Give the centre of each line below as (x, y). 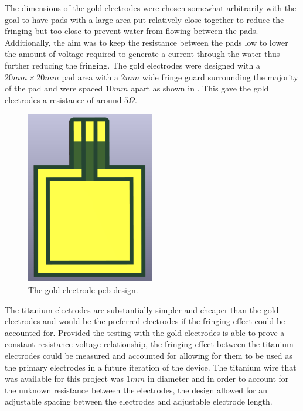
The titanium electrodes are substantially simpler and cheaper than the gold (142, 309)
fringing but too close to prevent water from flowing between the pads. (132, 31)
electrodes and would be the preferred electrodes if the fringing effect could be (145, 321)
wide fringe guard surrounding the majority (220, 77)
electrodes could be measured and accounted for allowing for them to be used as (149, 356)
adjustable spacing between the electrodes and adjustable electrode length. (139, 401)
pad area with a (90, 77)
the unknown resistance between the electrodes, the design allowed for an (136, 390)
